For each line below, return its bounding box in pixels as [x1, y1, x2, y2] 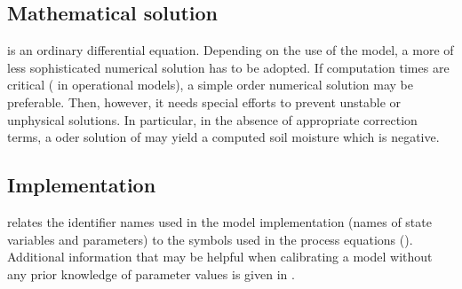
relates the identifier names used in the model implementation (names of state [7, 212, 432, 230]
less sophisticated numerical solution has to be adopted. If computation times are [7, 58, 450, 76]
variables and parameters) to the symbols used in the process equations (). [7, 230, 413, 248]
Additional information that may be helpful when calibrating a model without [7, 247, 433, 266]
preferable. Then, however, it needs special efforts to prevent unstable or [7, 92, 402, 111]
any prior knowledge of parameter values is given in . [7, 264, 295, 283]
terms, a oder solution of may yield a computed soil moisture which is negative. [7, 128, 440, 146]
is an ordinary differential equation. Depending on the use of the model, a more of [7, 41, 454, 59]
